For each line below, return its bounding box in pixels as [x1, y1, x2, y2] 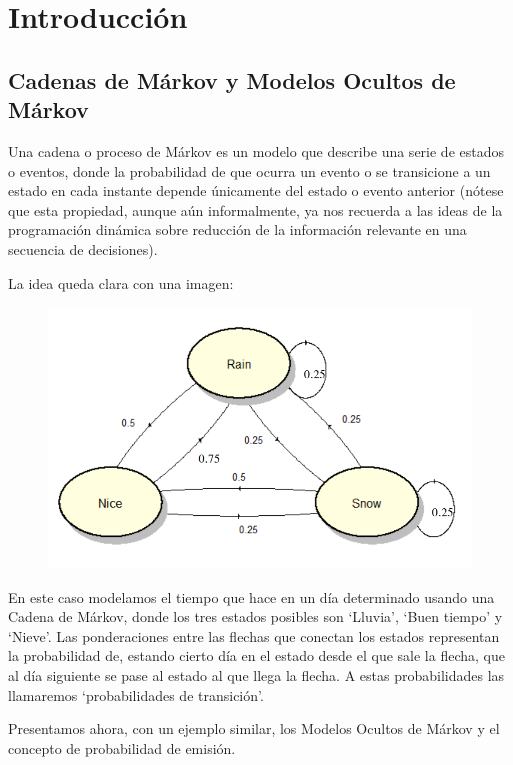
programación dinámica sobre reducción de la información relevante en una [8, 219, 467, 240]
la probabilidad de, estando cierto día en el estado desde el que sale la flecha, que [8, 645, 505, 666]
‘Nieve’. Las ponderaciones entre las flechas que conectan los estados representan [8, 625, 500, 646]
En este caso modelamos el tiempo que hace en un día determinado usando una [8, 586, 495, 607]
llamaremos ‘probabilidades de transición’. [8, 684, 264, 705]
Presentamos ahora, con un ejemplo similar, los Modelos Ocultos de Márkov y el [8, 718, 500, 739]
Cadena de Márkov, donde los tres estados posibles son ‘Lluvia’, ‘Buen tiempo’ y [8, 606, 503, 627]
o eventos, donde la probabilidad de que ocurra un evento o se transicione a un [8, 160, 491, 181]
